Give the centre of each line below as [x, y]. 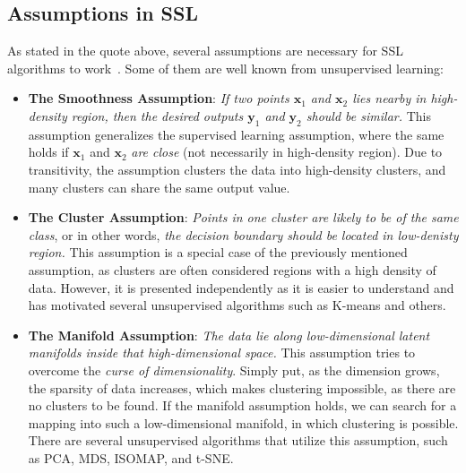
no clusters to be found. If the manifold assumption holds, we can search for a [242, 405]
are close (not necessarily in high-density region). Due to [287, 152]
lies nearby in [389, 98]
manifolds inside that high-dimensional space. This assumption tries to [222, 353]
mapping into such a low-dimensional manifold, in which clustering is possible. [243, 422]
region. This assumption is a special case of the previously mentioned [218, 252]
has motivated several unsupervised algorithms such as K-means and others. [237, 305]
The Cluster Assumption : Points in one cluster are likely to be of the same [243, 217]
